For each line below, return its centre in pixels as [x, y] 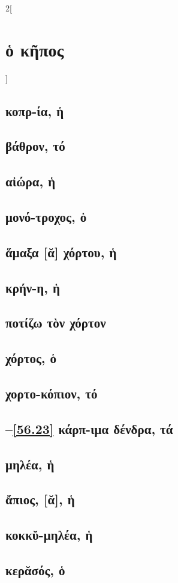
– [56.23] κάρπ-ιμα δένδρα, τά [89, 428]
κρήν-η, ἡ [33, 287]
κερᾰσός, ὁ [35, 569]
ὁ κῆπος [35, 49]
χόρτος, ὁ [31, 358]
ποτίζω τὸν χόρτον [56, 322]
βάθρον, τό [35, 146]
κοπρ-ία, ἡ [35, 110]
